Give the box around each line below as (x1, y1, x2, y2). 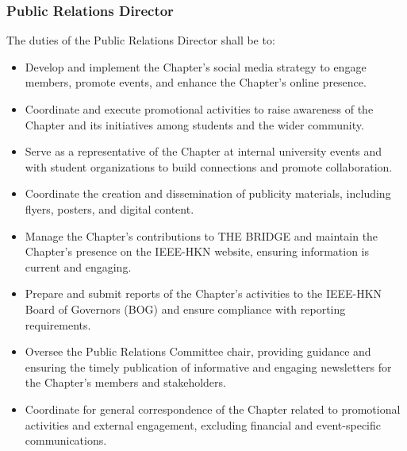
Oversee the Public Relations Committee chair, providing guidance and (25, 343, 371, 360)
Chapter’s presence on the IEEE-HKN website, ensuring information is (25, 243, 369, 260)
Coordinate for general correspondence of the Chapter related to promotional (25, 400, 401, 417)
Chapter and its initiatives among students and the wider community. (25, 116, 364, 133)
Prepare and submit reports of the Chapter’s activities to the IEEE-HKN (25, 285, 382, 302)
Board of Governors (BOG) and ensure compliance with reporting (25, 300, 346, 317)
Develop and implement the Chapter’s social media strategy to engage (25, 58, 367, 75)
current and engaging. (25, 258, 132, 275)
